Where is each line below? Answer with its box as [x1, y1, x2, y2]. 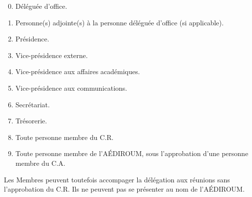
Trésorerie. [15, 116, 47, 126]
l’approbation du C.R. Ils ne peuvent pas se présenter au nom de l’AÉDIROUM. [4, 184, 245, 194]
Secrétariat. [15, 99, 50, 109]
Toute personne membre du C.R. [15, 132, 114, 142]
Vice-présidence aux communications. [15, 82, 127, 93]
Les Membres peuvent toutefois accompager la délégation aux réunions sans [4, 174, 230, 184]
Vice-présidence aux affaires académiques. [15, 66, 140, 77]
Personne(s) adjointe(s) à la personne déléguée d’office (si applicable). [15, 17, 224, 27]
